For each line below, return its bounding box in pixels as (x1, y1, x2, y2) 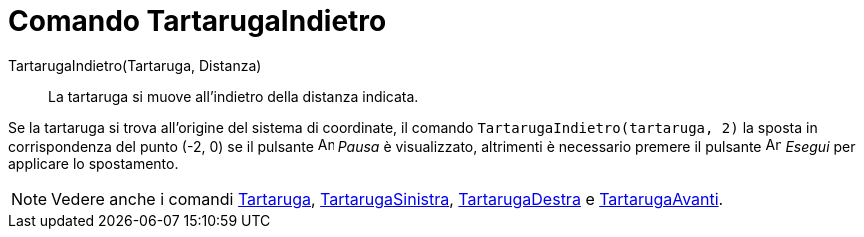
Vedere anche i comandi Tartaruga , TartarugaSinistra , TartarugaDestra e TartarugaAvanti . (51, 188, 724, 209)
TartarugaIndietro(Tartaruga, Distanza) (8, 56, 262, 74)
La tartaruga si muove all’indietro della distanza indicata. (48, 87, 419, 105)
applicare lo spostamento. (8, 154, 179, 172)
